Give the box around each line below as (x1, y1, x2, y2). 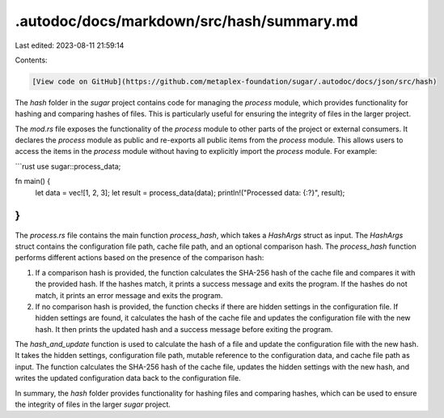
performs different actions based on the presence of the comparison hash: (15, 253, 264, 262)
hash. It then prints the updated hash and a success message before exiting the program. (35, 324, 333, 334)
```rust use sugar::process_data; (15, 161, 121, 171)
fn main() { (15, 177, 51, 186)
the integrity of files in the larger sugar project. (15, 399, 171, 409)
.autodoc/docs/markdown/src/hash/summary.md (15, 12, 359, 30)
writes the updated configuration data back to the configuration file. (15, 373, 242, 383)
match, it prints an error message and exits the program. (35, 290, 223, 300)
